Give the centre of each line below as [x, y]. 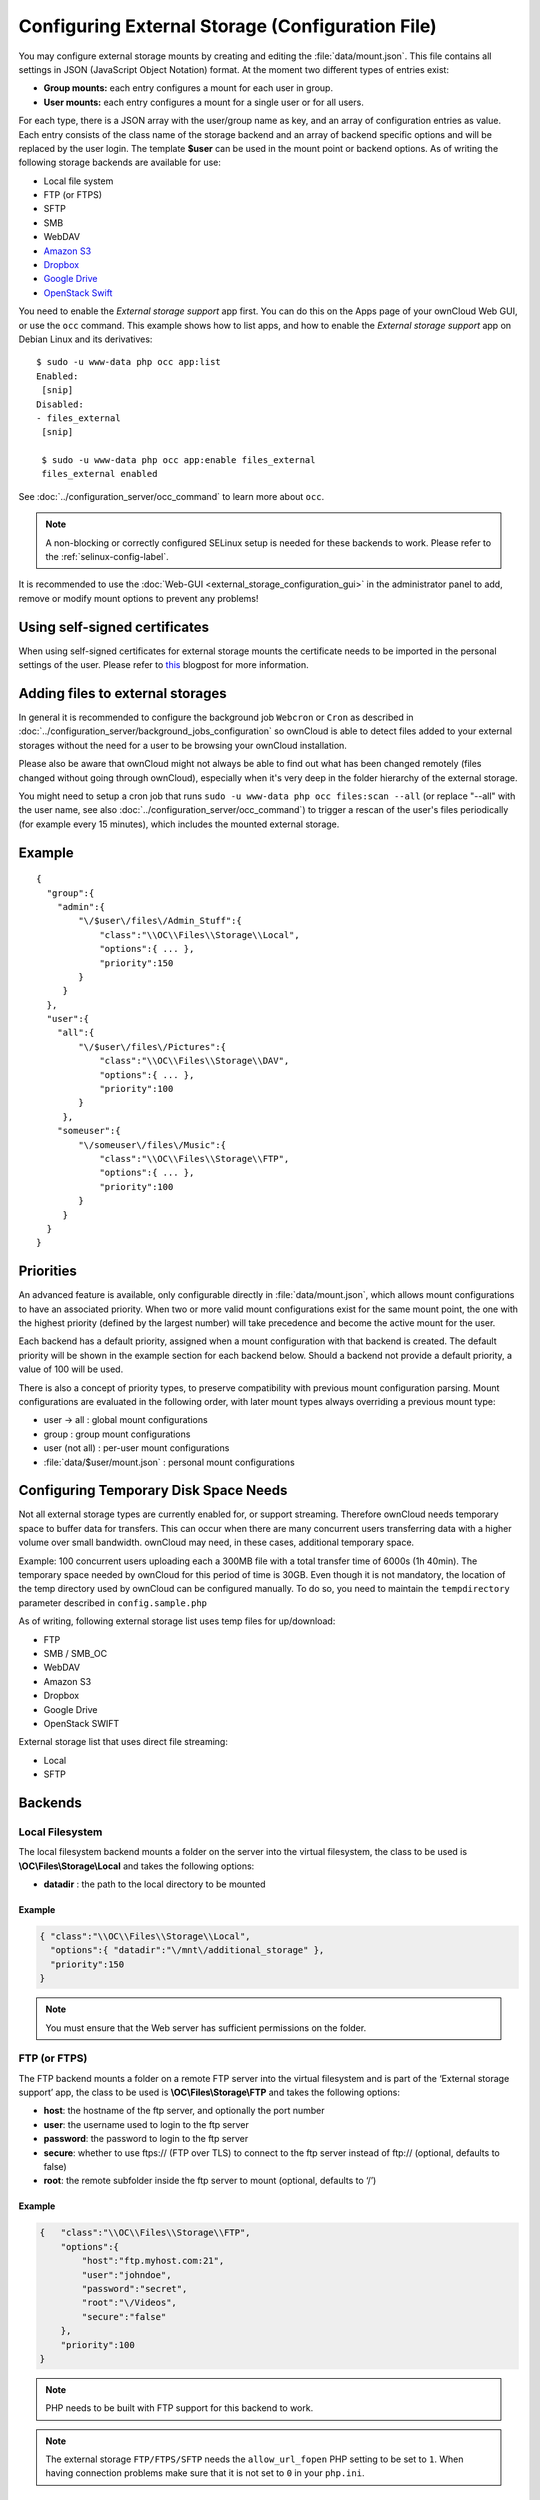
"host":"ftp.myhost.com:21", [153, 2261]
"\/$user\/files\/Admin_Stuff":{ [160, 921]
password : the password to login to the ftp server [146, 2139]
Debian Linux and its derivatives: [85, 339]
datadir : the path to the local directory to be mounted [154, 1884]
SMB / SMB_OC [75, 1653]
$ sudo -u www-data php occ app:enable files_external [178, 460]
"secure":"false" [124, 2316]
